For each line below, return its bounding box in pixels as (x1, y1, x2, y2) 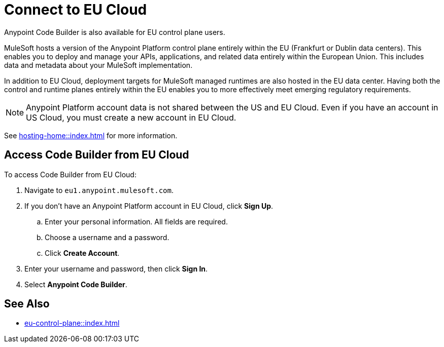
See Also (4, 297, 50, 311)
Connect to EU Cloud (4, 1, 147, 18)
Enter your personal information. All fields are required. (45, 217, 228, 226)
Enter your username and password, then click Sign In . (24, 264, 208, 273)
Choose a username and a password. (45, 233, 169, 242)
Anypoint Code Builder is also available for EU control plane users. (4, 27, 225, 36)
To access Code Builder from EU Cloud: (4, 170, 136, 179)
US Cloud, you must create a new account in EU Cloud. (26, 112, 236, 123)
